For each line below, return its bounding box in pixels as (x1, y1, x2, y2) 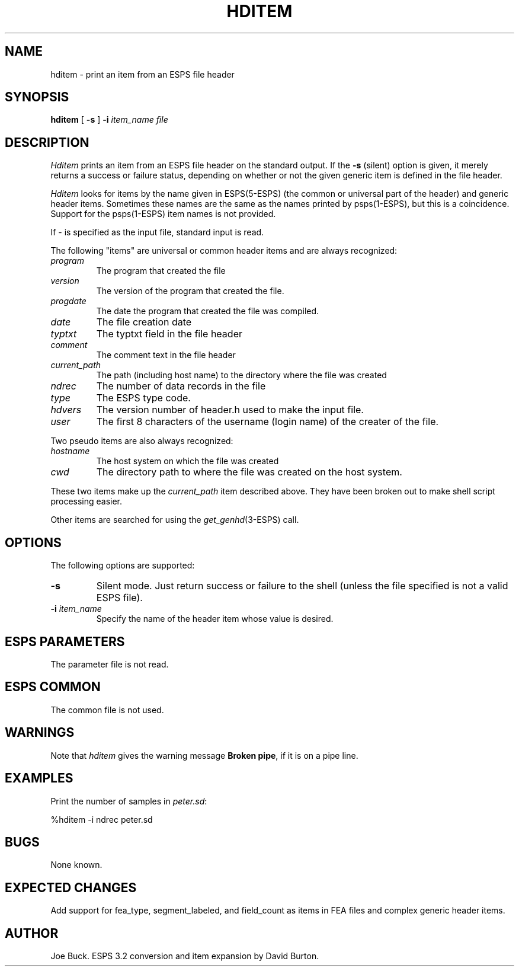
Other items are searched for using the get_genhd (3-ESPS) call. (50, 515, 299, 525)
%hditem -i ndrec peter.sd (50, 814, 153, 825)
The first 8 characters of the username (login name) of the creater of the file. (96, 416, 439, 428)
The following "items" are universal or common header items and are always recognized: (50, 245, 398, 256)
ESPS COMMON (5, 679, 101, 695)
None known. (50, 860, 102, 870)
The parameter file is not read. (50, 659, 169, 669)
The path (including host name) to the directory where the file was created (96, 370, 387, 381)
